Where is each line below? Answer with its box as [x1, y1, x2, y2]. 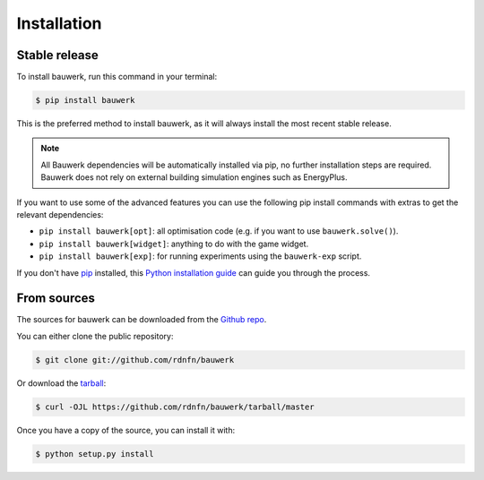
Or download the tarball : [16, 377, 107, 389]
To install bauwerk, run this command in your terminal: [16, 72, 218, 82]
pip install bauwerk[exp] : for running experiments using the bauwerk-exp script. [39, 251, 362, 261]
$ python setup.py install [35, 449, 154, 459]
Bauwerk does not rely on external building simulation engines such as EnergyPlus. [40, 172, 349, 183]
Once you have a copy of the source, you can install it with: [16, 424, 236, 435]
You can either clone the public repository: [16, 330, 174, 341]
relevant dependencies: [16, 209, 104, 219]
